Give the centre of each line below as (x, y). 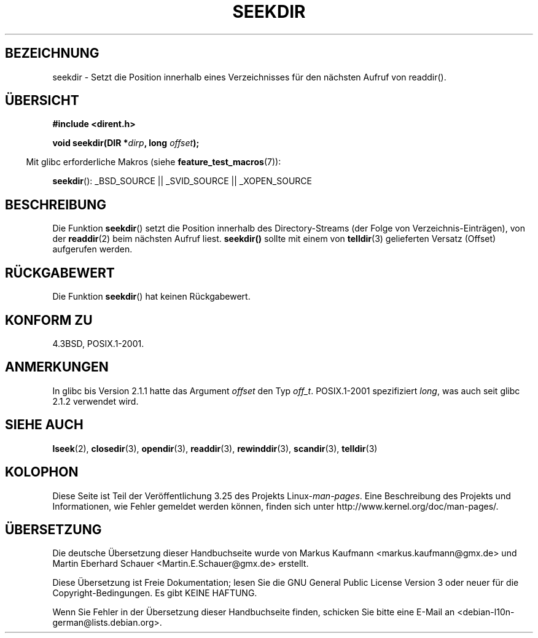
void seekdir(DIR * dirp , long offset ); (126, 143)
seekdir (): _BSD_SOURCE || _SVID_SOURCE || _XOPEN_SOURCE (182, 181)
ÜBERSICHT (42, 101)
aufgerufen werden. (92, 249)
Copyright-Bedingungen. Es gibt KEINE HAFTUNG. (155, 593)
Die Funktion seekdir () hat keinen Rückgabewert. (151, 297)
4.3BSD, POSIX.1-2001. (98, 343)
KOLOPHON (42, 472)
